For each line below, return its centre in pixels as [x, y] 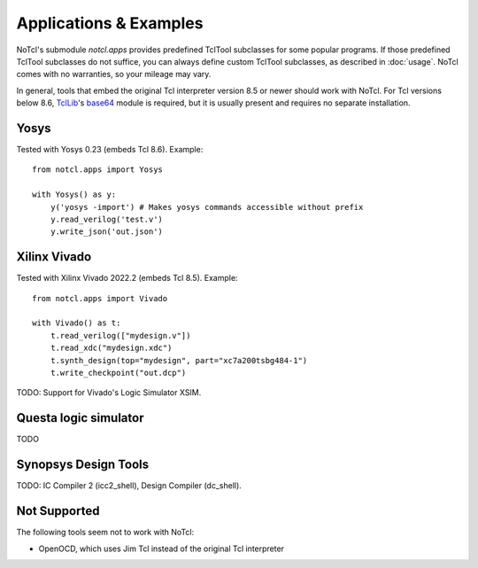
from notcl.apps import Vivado [100, 298]
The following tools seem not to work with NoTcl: [105, 533]
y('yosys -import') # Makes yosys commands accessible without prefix [207, 207]
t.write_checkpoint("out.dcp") [118, 373]
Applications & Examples [110, 23]
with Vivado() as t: [77, 323]
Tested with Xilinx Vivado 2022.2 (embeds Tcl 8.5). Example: [127, 278]
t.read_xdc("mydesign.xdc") [111, 348]
